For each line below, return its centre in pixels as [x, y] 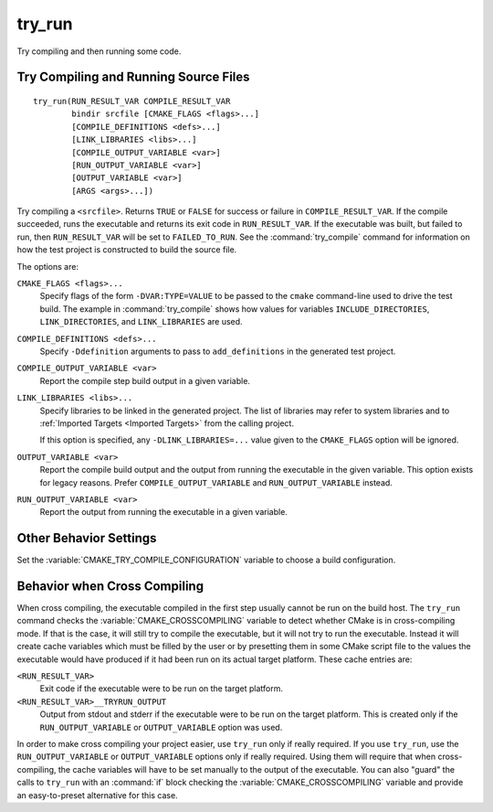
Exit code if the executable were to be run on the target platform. [161, 689]
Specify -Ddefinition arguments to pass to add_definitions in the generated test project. [218, 351]
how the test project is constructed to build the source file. [127, 250]
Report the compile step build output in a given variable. [145, 380]
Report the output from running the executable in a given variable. [163, 512]
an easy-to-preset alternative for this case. [97, 795]
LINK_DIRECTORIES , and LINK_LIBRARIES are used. [141, 322]
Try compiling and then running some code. [99, 51]
